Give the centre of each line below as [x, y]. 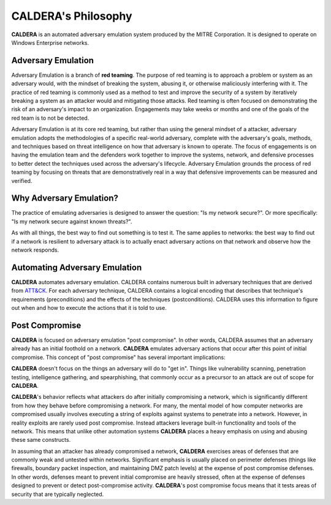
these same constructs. [41, 440]
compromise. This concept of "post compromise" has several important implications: [119, 357]
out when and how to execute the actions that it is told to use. [89, 308]
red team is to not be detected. [50, 118]
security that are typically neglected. [58, 494]
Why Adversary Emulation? [65, 199]
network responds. [35, 250]
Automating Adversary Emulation [77, 267]
